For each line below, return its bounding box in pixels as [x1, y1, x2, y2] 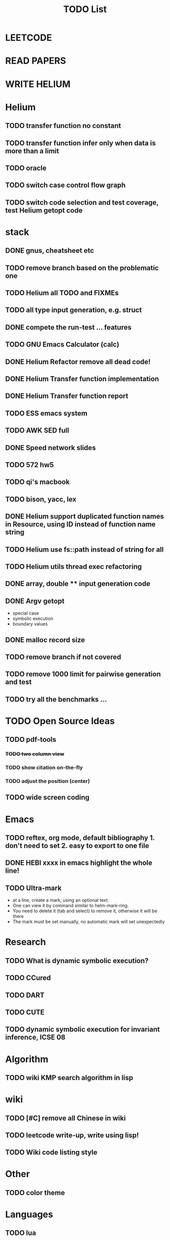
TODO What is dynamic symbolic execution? [5, 956, 149, 965]
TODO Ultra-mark [5, 883, 62, 892]
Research [5, 937, 47, 948]
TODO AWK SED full [5, 426, 69, 435]
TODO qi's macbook [5, 478, 70, 486]
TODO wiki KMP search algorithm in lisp [5, 1073, 134, 1082]
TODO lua [5, 1229, 36, 1237]
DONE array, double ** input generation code [5, 580, 151, 588]
